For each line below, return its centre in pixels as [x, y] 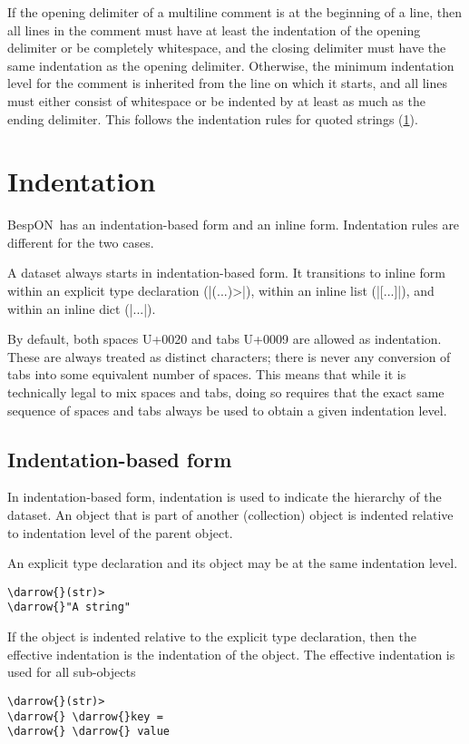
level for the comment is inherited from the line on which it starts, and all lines [228, 83]
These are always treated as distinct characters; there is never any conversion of [229, 356]
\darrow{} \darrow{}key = [85, 716]
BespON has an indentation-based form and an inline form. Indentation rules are [234, 225]
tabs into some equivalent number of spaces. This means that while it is [207, 374]
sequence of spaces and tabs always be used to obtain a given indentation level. [227, 410]
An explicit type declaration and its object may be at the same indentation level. [233, 563]
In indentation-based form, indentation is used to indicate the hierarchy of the [225, 497]
